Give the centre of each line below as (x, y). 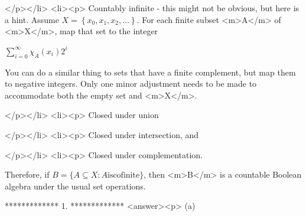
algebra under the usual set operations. (75, 186)
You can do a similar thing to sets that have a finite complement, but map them (150, 72)
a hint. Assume (32, 19)
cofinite (126, 176)
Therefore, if (27, 174)
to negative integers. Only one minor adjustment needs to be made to (131, 84)
